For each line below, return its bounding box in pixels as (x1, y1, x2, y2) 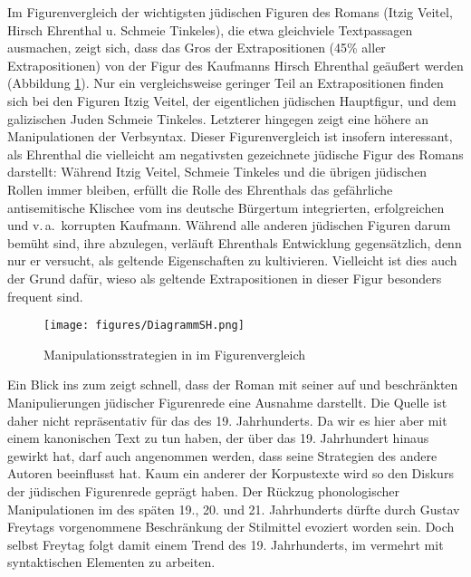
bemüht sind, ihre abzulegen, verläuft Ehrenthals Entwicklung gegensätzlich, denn (7, 233, 462, 252)
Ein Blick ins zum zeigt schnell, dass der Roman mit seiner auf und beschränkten (7, 375, 458, 394)
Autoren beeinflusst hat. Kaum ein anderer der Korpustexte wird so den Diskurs (7, 464, 454, 483)
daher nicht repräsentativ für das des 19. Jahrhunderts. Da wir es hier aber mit (7, 410, 447, 429)
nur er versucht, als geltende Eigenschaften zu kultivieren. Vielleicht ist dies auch (7, 251, 457, 270)
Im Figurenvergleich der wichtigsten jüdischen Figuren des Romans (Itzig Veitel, (7, 3, 453, 21)
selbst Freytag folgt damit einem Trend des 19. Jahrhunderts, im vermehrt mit (7, 534, 444, 553)
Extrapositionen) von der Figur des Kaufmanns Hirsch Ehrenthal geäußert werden (7, 55, 464, 74)
